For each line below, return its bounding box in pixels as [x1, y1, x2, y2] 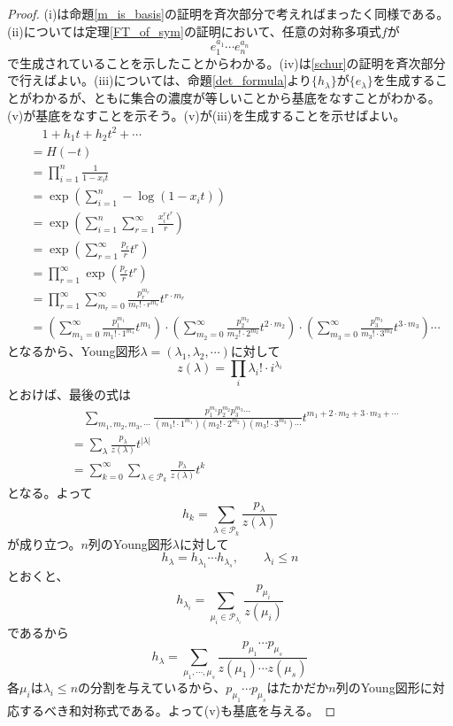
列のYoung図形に [335, 677, 433, 696]
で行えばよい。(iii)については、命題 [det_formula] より [7, 71, 312, 89]
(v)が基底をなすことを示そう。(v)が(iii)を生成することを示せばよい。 [7, 105, 406, 124]
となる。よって [7, 483, 93, 501]
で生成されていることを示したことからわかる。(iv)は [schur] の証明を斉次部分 [7, 53, 446, 72]
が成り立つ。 [7, 534, 81, 552]
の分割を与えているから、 [78, 677, 226, 696]
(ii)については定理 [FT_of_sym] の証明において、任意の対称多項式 [7, 21, 381, 40]
